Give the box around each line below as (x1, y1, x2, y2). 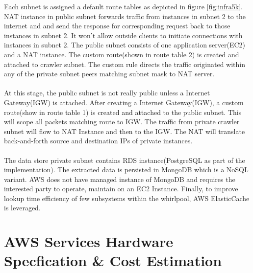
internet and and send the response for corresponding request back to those (4, 21, 230, 31)
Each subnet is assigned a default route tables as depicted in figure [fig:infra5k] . (4, 1, 243, 11)
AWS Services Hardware (4, 231, 174, 251)
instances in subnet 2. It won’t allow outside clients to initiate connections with (4, 30, 243, 40)
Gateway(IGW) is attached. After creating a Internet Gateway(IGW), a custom (4, 97, 244, 107)
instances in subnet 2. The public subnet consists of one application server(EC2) (4, 40, 246, 50)
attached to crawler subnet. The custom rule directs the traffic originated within (4, 59, 246, 69)
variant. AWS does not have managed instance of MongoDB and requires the (4, 174, 235, 184)
